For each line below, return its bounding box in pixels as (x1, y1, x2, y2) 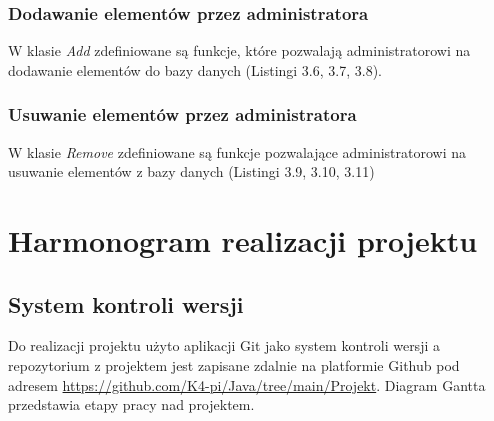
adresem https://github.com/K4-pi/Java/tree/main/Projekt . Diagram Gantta (8, 374, 486, 395)
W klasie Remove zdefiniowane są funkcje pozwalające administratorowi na (8, 141, 466, 162)
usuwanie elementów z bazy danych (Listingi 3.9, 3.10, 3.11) (8, 161, 375, 182)
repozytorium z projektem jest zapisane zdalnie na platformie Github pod (8, 354, 460, 375)
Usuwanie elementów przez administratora (8, 102, 357, 127)
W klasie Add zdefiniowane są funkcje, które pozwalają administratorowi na (8, 40, 471, 61)
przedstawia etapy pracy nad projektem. (8, 394, 255, 415)
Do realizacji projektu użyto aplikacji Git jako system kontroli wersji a (8, 335, 440, 356)
